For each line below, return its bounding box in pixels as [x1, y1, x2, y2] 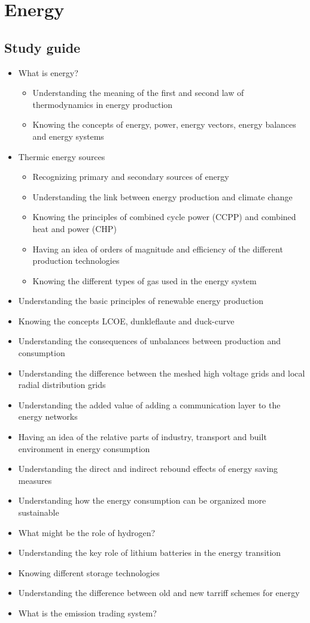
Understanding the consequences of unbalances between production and [18, 335, 281, 347]
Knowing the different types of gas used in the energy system [32, 274, 257, 287]
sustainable [18, 506, 59, 519]
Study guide [4, 38, 81, 56]
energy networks [18, 410, 78, 423]
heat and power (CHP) [32, 222, 117, 234]
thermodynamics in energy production [32, 98, 173, 110]
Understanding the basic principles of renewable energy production [18, 294, 263, 307]
